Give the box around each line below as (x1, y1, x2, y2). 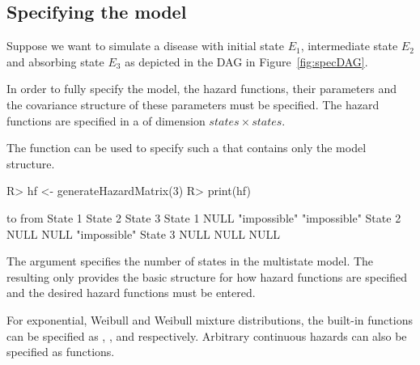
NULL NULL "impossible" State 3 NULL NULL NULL (6, 225, 281, 242)
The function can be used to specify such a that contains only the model (6, 139, 367, 156)
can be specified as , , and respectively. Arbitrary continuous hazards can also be (6, 327, 407, 344)
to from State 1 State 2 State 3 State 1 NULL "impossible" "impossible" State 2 (6, 209, 401, 226)
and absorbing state (6, 53, 104, 70)
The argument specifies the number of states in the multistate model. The (6, 253, 374, 270)
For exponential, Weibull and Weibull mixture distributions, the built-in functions (6, 311, 413, 328)
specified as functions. (6, 343, 115, 360)
